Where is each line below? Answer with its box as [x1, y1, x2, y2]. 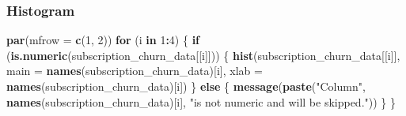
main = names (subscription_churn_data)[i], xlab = [6, 62, 263, 79]
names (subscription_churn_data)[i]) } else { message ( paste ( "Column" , [6, 78, 366, 94]
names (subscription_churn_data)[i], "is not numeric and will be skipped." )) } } [6, 93, 397, 110]
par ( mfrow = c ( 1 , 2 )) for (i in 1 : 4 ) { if [6, 32, 200, 48]
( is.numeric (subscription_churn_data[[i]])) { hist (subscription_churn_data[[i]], [6, 47, 400, 63]
